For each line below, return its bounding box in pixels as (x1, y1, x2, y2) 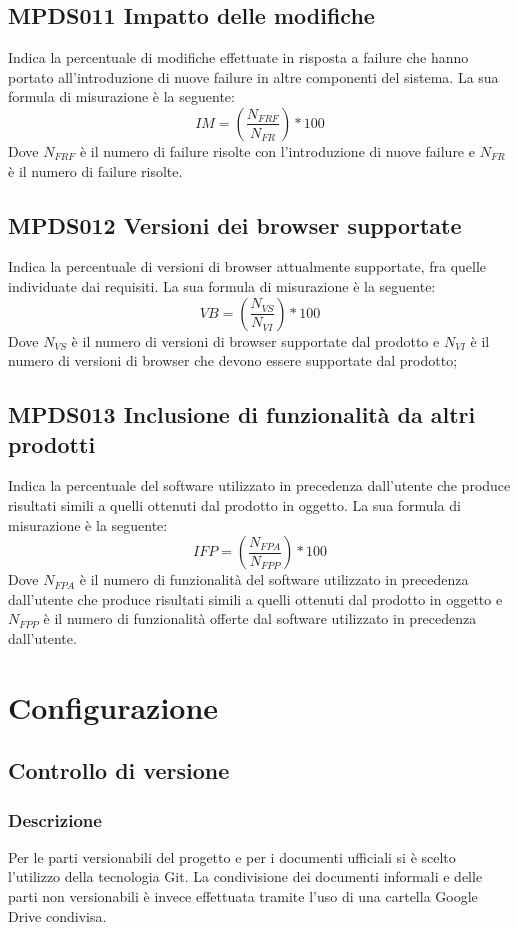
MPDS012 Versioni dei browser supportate (8, 209, 462, 240)
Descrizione (8, 807, 102, 832)
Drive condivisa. (8, 905, 107, 926)
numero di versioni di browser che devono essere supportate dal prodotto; (8, 350, 458, 371)
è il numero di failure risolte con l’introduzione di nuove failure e (79, 140, 475, 161)
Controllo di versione (8, 755, 230, 786)
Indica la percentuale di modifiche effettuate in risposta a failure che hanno (8, 47, 469, 68)
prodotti (8, 428, 96, 459)
